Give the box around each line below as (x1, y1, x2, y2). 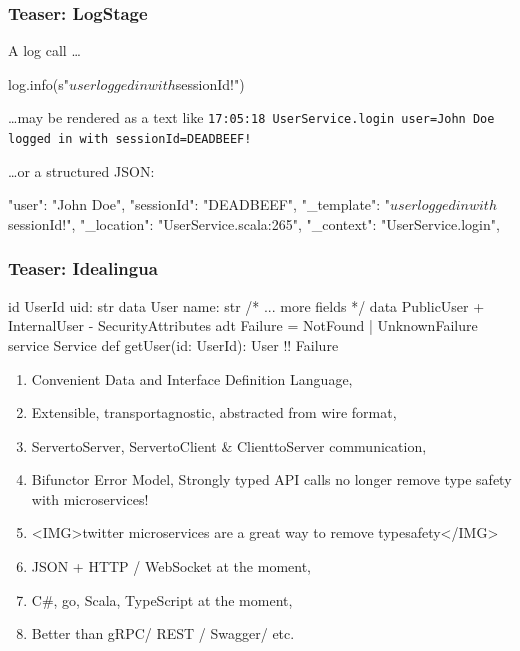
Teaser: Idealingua (8, 256, 158, 281)
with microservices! (31, 488, 149, 509)
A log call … (8, 40, 81, 61)
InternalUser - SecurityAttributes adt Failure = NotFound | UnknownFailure (8, 315, 478, 336)
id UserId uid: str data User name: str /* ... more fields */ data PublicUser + (8, 295, 485, 316)
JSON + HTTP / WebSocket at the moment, (31, 556, 311, 577)
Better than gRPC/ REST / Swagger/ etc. (31, 623, 295, 644)
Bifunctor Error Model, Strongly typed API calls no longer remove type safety (31, 469, 512, 490)
